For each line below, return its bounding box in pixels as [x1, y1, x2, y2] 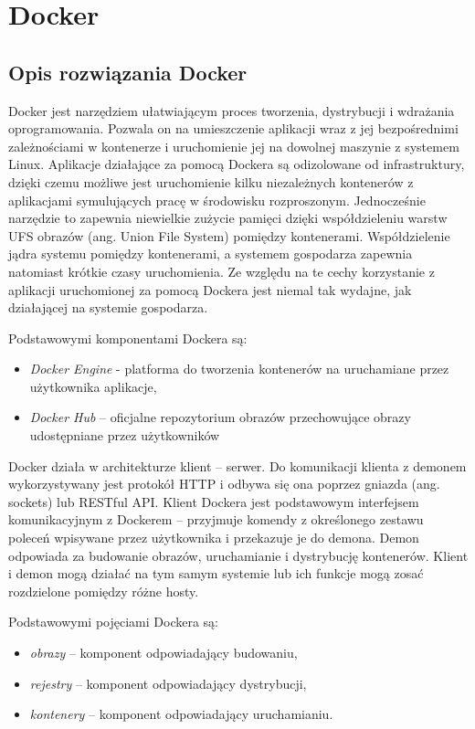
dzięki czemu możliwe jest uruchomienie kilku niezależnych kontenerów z [8, 172, 414, 191]
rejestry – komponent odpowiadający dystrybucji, [29, 673, 307, 692]
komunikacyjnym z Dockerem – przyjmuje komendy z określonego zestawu [8, 510, 424, 529]
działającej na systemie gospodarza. [8, 298, 208, 317]
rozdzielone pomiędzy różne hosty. [8, 581, 199, 600]
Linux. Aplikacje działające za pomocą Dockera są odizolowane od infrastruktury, [8, 154, 465, 174]
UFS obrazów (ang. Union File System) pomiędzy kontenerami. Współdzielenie [8, 226, 450, 245]
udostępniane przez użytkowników [29, 426, 220, 445]
